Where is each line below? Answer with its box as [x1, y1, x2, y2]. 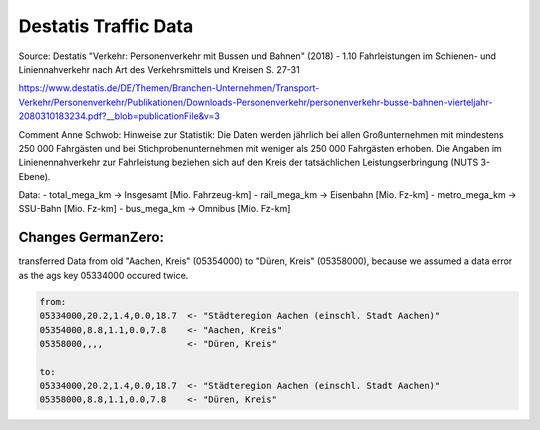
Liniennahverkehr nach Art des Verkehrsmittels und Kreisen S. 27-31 [18, 63, 300, 75]
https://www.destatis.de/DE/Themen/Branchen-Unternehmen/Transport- [18, 82, 320, 94]
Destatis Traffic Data [18, 15, 194, 37]
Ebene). [18, 170, 51, 182]
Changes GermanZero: [18, 229, 165, 246]
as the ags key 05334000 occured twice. [18, 269, 189, 281]
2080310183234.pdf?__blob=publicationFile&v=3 [18, 110, 220, 122]
